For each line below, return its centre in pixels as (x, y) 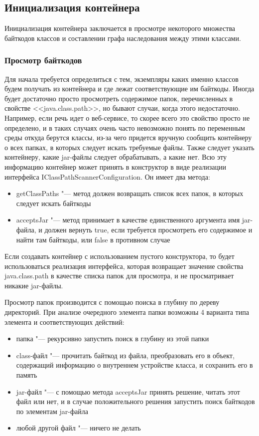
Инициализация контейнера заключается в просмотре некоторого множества (120, 28)
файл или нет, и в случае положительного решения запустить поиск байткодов (135, 401)
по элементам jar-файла (52, 411)
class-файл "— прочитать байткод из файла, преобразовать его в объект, (125, 355)
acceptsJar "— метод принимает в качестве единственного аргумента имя (128, 220)
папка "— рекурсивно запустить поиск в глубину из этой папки (113, 338)
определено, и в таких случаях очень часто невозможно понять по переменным (125, 127)
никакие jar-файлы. (34, 285)
